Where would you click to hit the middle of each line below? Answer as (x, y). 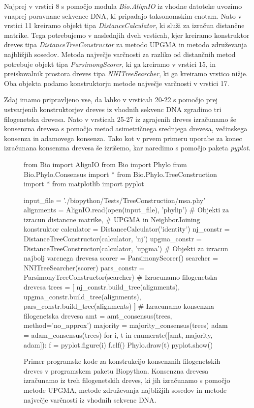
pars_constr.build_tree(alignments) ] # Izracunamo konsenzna (119, 306)
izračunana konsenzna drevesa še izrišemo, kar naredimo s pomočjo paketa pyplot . (127, 148)
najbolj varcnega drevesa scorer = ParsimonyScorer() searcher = (121, 258)
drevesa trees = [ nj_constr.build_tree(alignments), (102, 287)
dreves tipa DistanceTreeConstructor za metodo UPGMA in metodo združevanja (126, 44)
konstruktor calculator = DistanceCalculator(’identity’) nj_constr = (127, 229)
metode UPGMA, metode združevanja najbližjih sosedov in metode (125, 390)
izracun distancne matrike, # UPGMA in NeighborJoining (112, 219)
